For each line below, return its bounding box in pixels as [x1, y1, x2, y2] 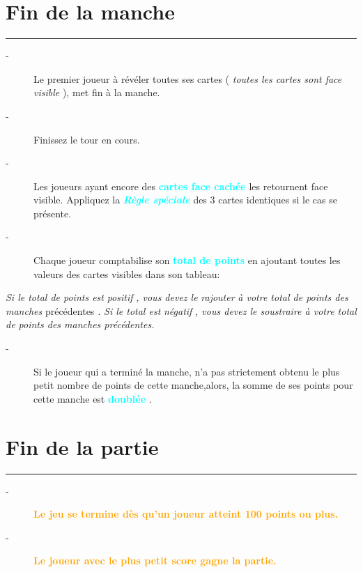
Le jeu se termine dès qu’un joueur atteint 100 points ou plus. [33, 507, 339, 521]
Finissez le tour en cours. [33, 132, 140, 146]
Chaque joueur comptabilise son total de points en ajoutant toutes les [33, 253, 341, 268]
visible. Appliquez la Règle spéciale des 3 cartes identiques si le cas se [33, 192, 337, 207]
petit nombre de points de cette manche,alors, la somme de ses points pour [33, 378, 353, 392]
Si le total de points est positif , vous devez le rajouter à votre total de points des [6, 290, 348, 304]
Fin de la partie [6, 432, 159, 461]
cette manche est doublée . [33, 391, 152, 405]
